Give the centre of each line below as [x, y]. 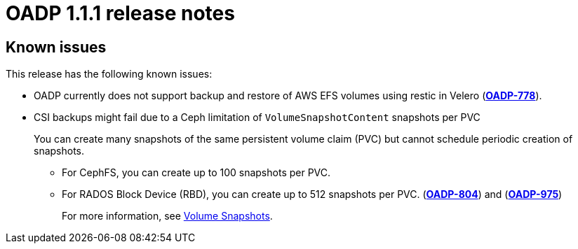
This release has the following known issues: [109, 74]
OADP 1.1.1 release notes [120, 13]
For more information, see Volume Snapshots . [167, 216]
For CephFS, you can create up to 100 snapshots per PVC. [196, 173]
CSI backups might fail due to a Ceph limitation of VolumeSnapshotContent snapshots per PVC [257, 118]
